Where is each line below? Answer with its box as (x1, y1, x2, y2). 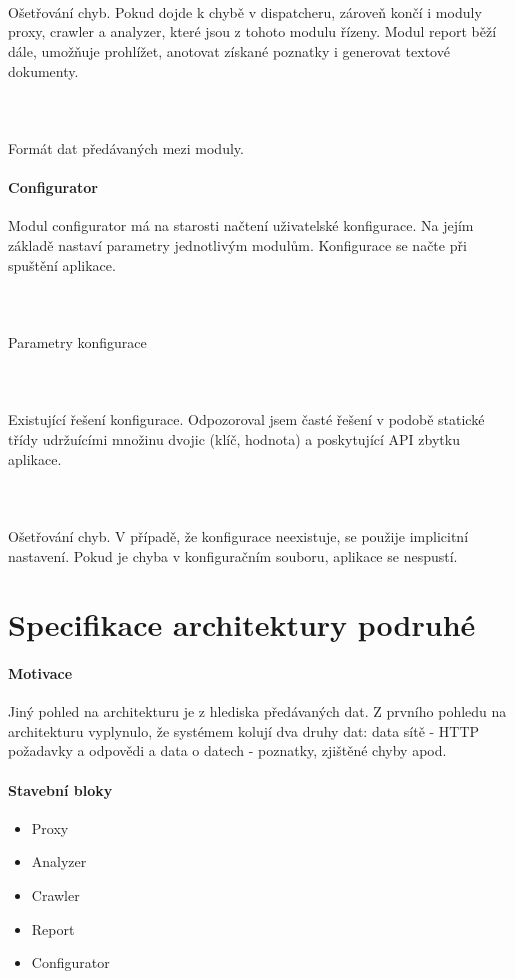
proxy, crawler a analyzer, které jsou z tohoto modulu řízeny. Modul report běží (8, 21, 497, 42)
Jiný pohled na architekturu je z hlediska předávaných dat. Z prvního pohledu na (8, 701, 507, 722)
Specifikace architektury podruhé (8, 604, 476, 645)
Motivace (8, 663, 73, 684)
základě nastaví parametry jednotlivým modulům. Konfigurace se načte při (8, 234, 467, 255)
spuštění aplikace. (8, 254, 116, 275)
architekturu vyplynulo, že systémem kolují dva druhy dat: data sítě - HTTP (8, 720, 480, 741)
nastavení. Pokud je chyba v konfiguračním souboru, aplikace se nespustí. (8, 545, 458, 566)
